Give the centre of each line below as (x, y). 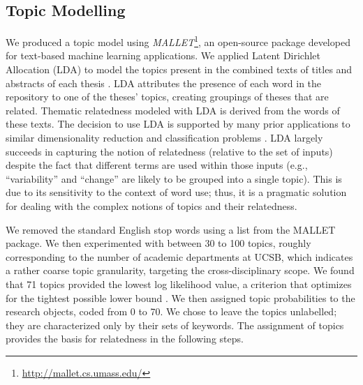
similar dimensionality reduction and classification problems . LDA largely (164, 138)
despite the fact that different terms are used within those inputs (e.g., (157, 165)
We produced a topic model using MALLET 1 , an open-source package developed (178, 41)
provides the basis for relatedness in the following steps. (125, 339)
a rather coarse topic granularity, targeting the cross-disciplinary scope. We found (180, 270)
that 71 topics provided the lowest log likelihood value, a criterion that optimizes (179, 284)
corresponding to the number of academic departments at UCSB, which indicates (179, 256)
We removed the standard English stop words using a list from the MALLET (171, 229)
